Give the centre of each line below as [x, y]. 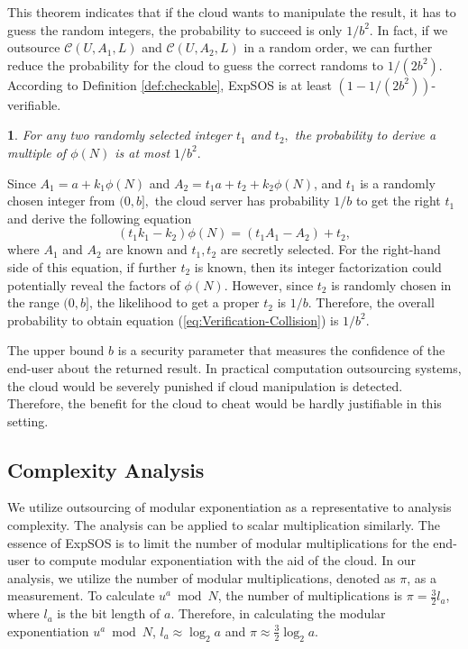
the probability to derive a [365, 135]
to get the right [399, 201]
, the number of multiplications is [310, 595]
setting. [28, 420]
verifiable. [34, 104]
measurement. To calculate [81, 595]
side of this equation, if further [92, 266]
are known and [147, 249]
